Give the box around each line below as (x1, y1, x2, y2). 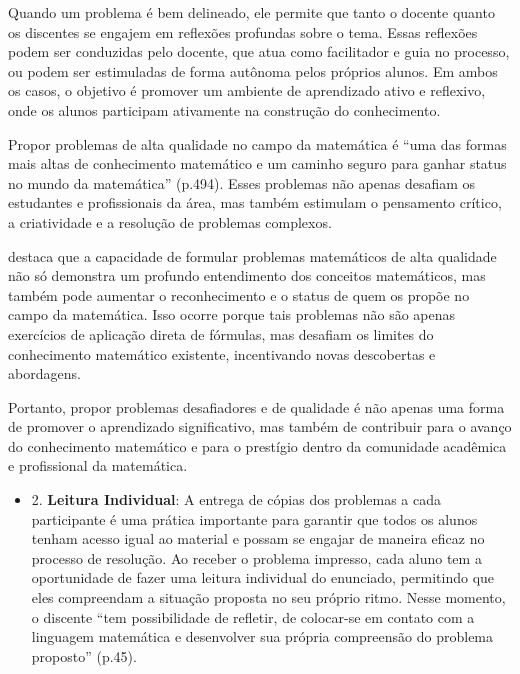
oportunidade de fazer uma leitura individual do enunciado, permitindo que (31, 567, 495, 588)
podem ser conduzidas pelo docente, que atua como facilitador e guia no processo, (8, 41, 510, 62)
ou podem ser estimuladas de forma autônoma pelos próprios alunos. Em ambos (8, 60, 498, 81)
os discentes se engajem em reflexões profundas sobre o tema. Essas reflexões (8, 21, 478, 42)
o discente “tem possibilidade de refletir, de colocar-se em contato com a (31, 606, 475, 627)
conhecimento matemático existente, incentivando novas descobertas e (8, 343, 436, 364)
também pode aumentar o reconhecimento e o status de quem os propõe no (8, 284, 470, 305)
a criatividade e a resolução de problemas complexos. (8, 211, 332, 232)
